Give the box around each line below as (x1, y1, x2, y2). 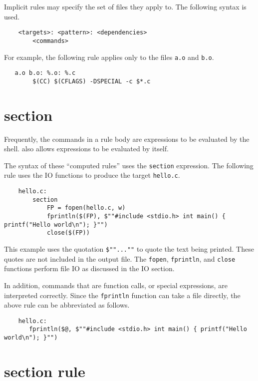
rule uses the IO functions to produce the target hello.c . (4, 170, 180, 180)
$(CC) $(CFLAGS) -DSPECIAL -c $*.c (32, 77, 151, 85)
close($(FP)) (46, 229, 90, 237)
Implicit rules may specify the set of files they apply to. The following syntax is (4, 1, 247, 11)
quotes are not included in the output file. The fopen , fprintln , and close (4, 253, 236, 264)
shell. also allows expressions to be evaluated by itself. (4, 143, 169, 154)
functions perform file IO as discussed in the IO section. (4, 263, 175, 274)
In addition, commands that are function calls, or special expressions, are (4, 280, 228, 290)
